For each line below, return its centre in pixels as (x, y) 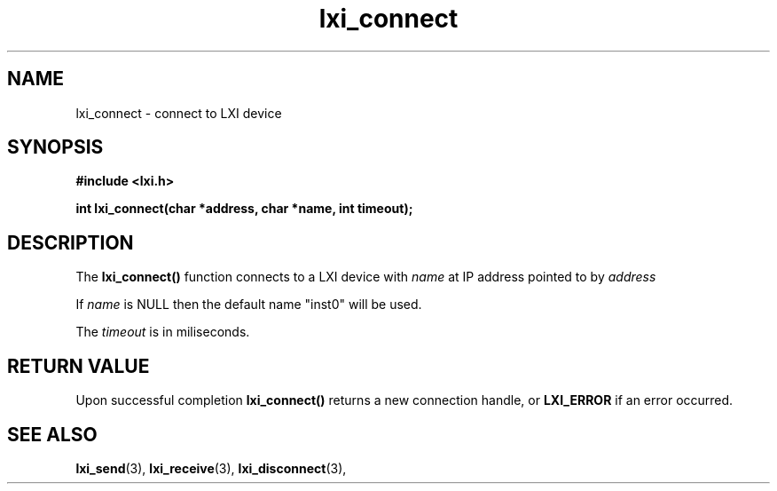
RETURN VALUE (78, 366)
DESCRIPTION (71, 242)
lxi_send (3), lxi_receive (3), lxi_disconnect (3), (211, 468)
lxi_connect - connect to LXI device (179, 113)
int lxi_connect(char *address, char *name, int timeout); (244, 209)
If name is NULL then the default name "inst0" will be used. (249, 305)
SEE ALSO (52, 434)
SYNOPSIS (55, 147)
